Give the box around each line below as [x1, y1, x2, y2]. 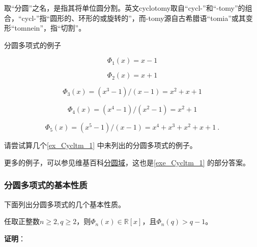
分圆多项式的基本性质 [4, 179, 88, 191]
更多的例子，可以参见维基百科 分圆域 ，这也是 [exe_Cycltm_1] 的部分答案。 [4, 157, 250, 167]
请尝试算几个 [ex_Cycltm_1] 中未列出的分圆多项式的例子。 [4, 140, 197, 151]
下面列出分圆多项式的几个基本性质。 [4, 199, 125, 209]
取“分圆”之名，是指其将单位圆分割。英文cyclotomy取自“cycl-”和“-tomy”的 [4, 3, 245, 13]
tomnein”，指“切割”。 [14, 22, 86, 33]
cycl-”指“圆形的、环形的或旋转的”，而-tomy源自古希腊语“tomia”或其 [21, 12, 246, 23]
